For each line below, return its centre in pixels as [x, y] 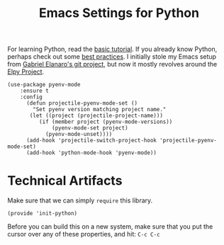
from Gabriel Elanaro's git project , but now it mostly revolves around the [112, 64]
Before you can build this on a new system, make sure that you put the [110, 227]
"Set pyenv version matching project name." [100, 110]
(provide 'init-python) [43, 214]
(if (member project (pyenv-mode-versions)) [106, 122]
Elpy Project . [26, 72]
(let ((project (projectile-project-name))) [96, 116]
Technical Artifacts [65, 181]
